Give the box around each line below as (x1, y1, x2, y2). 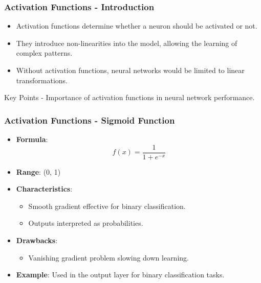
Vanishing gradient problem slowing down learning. (28, 252, 189, 263)
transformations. (16, 75, 68, 85)
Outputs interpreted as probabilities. (28, 218, 143, 228)
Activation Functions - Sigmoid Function (4, 113, 175, 126)
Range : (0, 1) (16, 166, 61, 177)
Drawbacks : (16, 235, 58, 246)
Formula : (16, 134, 48, 144)
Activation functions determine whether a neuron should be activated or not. (16, 20, 257, 31)
